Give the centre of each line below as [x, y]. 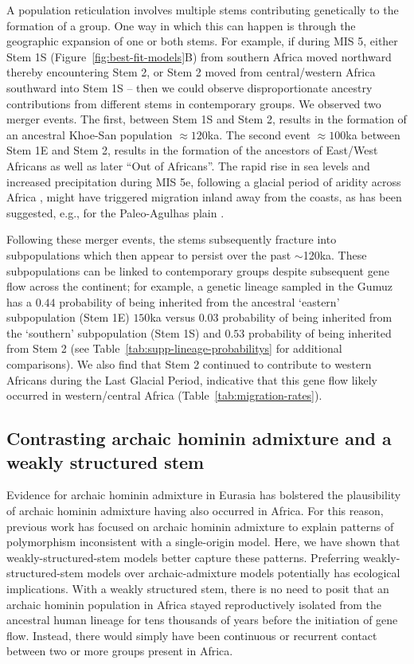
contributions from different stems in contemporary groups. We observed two [194, 103]
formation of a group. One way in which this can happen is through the [181, 25]
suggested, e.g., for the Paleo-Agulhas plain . [115, 212]
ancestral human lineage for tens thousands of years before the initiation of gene [202, 620]
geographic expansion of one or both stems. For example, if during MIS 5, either [202, 41]
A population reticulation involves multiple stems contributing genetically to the [203, 10]
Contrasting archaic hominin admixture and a [199, 438]
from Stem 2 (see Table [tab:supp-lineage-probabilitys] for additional [174, 348]
